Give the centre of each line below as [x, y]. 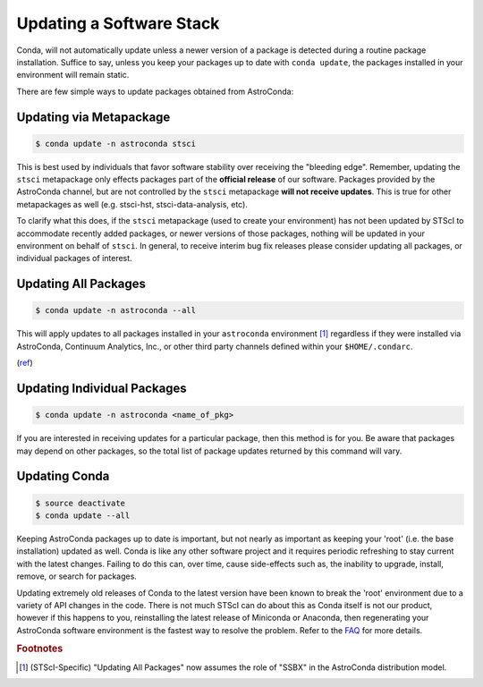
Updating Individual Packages [102, 389]
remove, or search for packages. [77, 576]
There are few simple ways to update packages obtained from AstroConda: [155, 91]
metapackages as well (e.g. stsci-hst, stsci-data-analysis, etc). [132, 204]
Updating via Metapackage [93, 117]
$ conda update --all [83, 515]
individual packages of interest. [75, 259]
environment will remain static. [73, 75]
